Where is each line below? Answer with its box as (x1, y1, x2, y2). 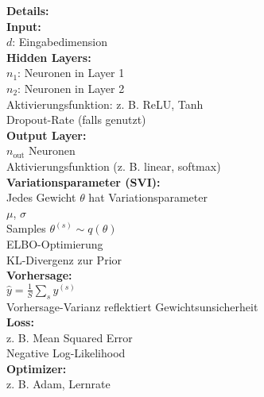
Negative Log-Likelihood (6, 345, 126, 361)
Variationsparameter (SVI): (6, 173, 161, 190)
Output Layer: (6, 126, 87, 143)
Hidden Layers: (6, 48, 91, 65)
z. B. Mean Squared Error (6, 329, 133, 345)
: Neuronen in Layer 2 (17, 79, 125, 96)
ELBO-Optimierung (6, 235, 103, 252)
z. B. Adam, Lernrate (6, 376, 111, 392)
